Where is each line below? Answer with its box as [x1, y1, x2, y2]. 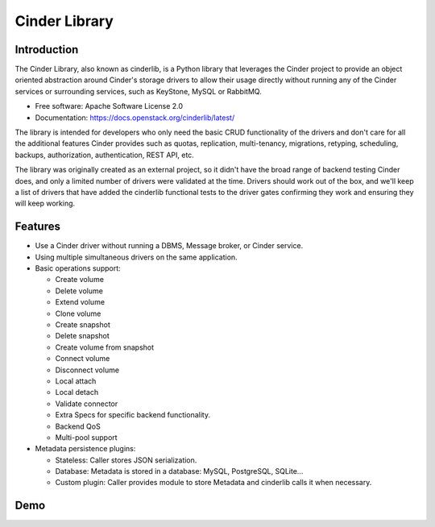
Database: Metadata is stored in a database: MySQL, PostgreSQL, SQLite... [55, 467, 304, 476]
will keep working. [14, 198, 76, 209]
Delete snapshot [55, 331, 110, 341]
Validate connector [55, 399, 118, 409]
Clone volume [55, 309, 101, 318]
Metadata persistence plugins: [35, 444, 136, 454]
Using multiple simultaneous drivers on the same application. [35, 252, 238, 262]
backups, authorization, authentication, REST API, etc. [14, 150, 195, 160]
